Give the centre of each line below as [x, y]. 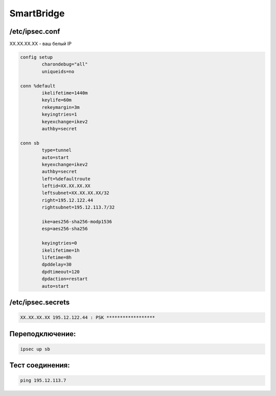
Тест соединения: [40, 365]
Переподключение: [43, 334]
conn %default [38, 86]
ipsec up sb [35, 349]
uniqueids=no [58, 71]
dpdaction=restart [65, 279]
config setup [37, 57]
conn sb [30, 143]
